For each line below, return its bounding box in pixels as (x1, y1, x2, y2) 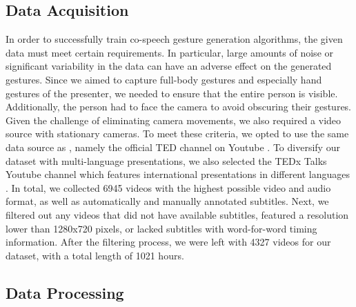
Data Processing (6, 281, 124, 303)
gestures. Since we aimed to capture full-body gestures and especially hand (6, 72, 322, 86)
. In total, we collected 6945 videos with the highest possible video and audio (6, 180, 331, 195)
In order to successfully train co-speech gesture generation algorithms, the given (6, 32, 343, 46)
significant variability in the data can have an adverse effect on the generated (6, 59, 332, 73)
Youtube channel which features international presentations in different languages (6, 167, 350, 181)
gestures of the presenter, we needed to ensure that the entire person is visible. (6, 86, 338, 100)
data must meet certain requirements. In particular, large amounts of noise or (6, 45, 334, 59)
